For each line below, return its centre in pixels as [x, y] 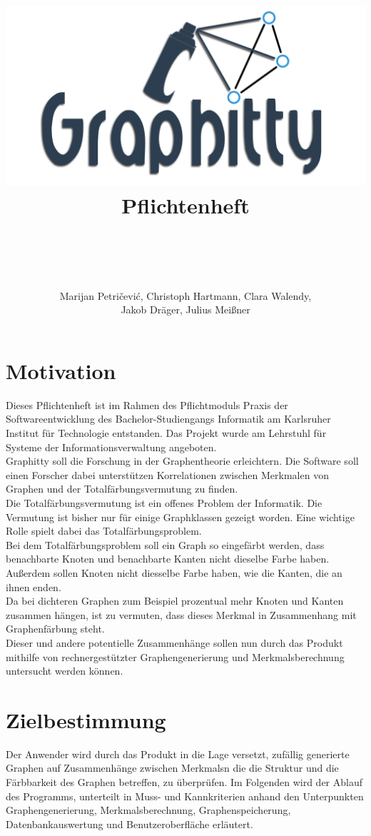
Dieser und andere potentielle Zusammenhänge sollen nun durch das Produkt [174, 642]
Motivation [61, 370]
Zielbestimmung [86, 719]
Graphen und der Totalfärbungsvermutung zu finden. [122, 489]
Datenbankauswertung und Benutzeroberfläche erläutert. [129, 824]
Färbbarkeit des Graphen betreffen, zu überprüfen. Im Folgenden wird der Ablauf [184, 782]
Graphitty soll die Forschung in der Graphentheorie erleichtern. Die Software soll [182, 461]
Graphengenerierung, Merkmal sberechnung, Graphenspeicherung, [148, 810]
